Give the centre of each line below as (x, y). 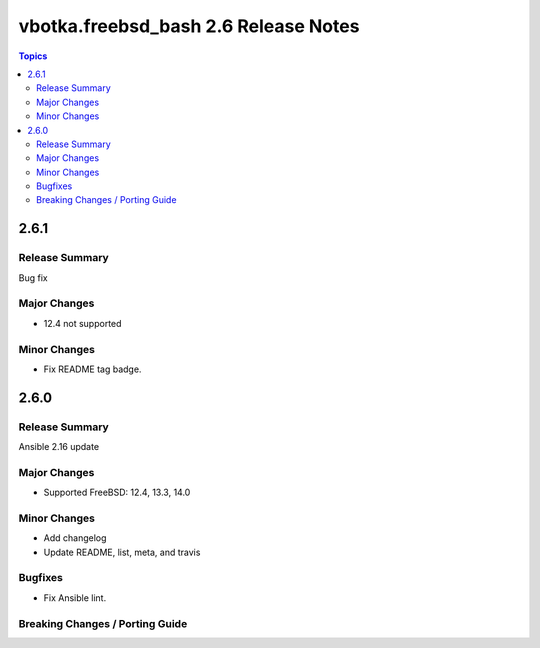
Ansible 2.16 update (59, 447)
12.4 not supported (82, 323)
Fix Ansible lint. (75, 597)
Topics (33, 56)
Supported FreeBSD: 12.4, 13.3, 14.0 (117, 492)
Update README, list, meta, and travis (122, 552)
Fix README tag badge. (92, 369)
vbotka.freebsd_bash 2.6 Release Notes (189, 26)
